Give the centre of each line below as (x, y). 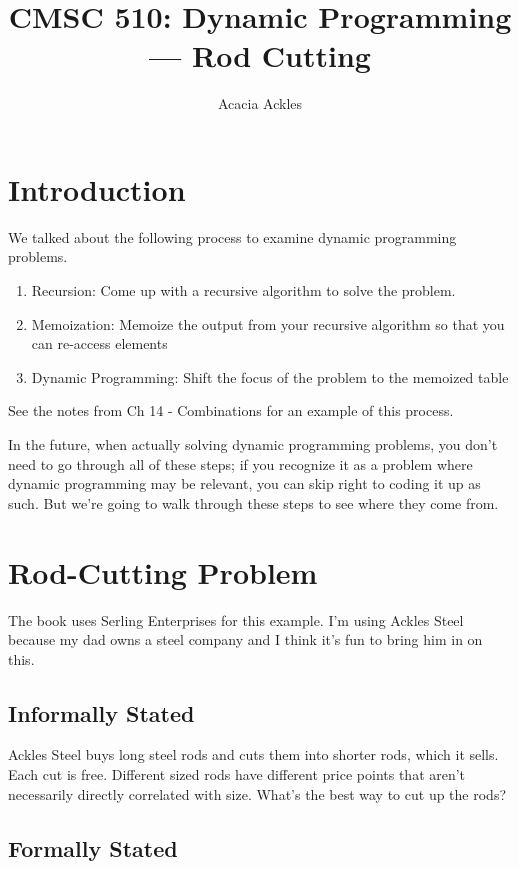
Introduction (97, 188)
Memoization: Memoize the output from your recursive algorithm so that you (268, 323)
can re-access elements (99, 343)
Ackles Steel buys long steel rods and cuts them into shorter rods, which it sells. (253, 754)
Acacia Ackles (260, 103)
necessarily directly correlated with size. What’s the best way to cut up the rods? (257, 793)
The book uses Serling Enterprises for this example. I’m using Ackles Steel (236, 619)
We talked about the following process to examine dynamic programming (232, 236)
